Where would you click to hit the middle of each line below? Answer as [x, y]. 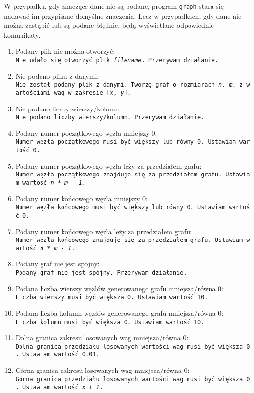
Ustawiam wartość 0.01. [61, 355]
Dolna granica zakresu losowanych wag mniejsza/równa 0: [102, 338]
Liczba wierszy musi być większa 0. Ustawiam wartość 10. [112, 297]
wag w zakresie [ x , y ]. [93, 93]
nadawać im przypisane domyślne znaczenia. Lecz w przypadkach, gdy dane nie [123, 15]
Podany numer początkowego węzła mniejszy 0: [86, 133]
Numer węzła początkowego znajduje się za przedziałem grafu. [119, 175]
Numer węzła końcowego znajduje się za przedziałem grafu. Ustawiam [129, 240]
